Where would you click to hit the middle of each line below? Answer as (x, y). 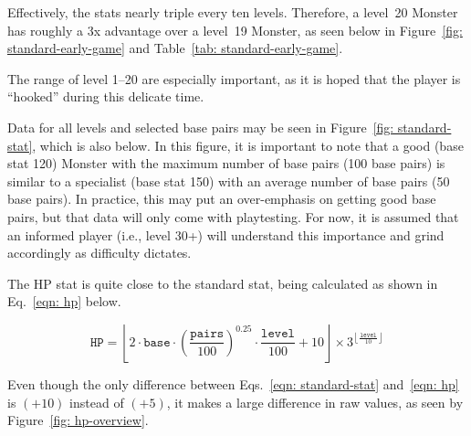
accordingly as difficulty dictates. (99, 253)
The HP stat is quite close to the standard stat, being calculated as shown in (223, 283)
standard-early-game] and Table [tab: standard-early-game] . (175, 48)
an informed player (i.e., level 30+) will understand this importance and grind (226, 234)
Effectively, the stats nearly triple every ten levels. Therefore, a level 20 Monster (233, 12)
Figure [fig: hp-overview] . (78, 420)
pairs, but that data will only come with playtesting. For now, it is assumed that (233, 216)
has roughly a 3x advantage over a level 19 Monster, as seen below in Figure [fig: (235, 30)
